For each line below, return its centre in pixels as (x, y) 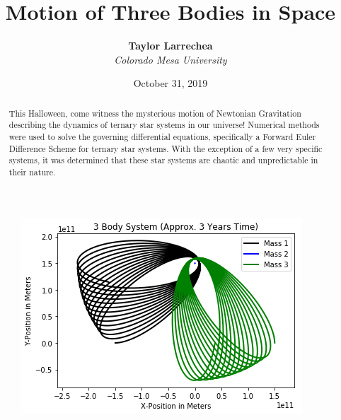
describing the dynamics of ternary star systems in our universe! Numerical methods (164, 125)
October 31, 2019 (170, 83)
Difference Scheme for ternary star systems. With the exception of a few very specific (166, 148)
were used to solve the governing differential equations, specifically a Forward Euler (162, 137)
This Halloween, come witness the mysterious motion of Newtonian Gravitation (155, 113)
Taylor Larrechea (170, 46)
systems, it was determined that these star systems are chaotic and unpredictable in (163, 160)
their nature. (32, 171)
